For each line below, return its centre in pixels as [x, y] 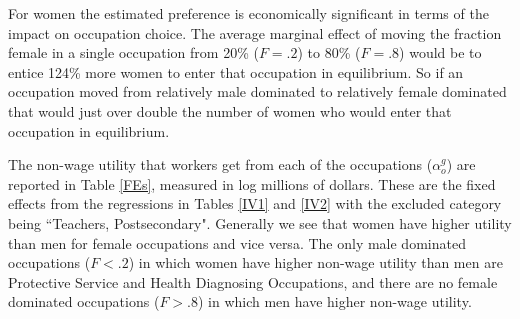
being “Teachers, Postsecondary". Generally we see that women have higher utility [260, 222]
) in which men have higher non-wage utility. [334, 301]
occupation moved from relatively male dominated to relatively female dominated [257, 91]
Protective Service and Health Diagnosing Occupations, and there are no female [253, 281]
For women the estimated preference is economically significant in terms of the [248, 13]
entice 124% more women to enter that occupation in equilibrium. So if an [236, 71]
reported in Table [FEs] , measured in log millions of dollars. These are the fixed [252, 183]
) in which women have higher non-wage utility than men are [315, 262]
